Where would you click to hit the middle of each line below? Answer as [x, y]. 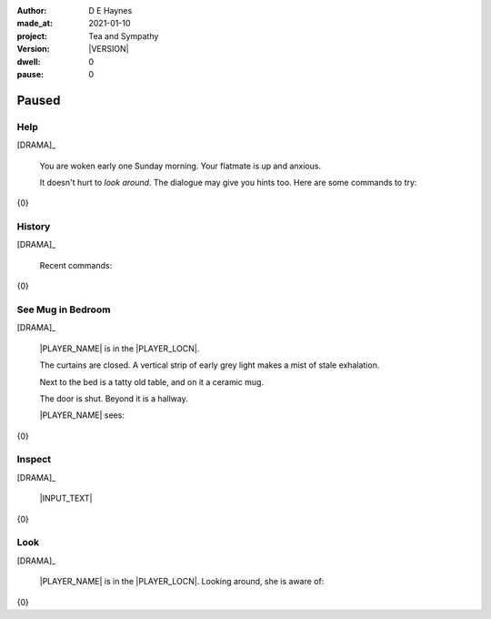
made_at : [35, 24]
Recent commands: [76, 265]
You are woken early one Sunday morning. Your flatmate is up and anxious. [180, 166]
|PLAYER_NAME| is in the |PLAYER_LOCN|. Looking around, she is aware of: [182, 582]
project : [32, 36]
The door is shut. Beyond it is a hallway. [114, 398]
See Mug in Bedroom [64, 309]
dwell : [29, 61]
